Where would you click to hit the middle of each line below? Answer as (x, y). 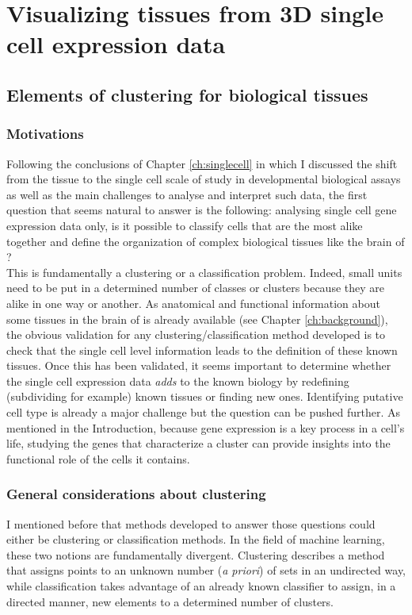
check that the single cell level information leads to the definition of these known (202, 350)
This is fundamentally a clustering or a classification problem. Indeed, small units (204, 272)
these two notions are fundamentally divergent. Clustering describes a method (196, 554)
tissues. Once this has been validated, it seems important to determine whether (199, 365)
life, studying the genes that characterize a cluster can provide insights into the (198, 443)
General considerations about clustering (136, 494)
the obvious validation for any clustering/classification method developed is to (196, 334)
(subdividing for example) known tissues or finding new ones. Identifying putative (205, 396)
